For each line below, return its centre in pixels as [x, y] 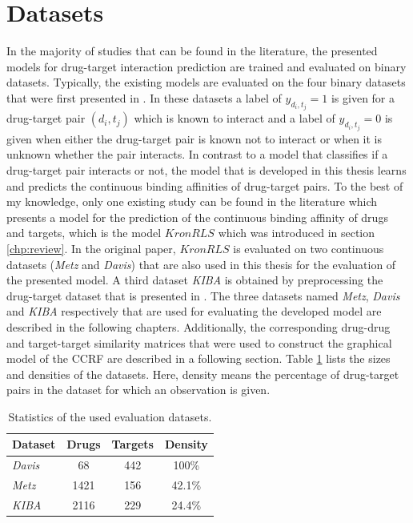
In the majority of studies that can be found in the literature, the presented [192, 51]
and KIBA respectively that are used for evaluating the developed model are [194, 311]
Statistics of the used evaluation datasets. [110, 416]
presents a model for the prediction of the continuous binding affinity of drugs [197, 217]
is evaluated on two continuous [309, 248]
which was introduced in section [297, 233]
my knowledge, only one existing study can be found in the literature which [192, 201]
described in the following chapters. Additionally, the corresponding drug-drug [198, 326]
